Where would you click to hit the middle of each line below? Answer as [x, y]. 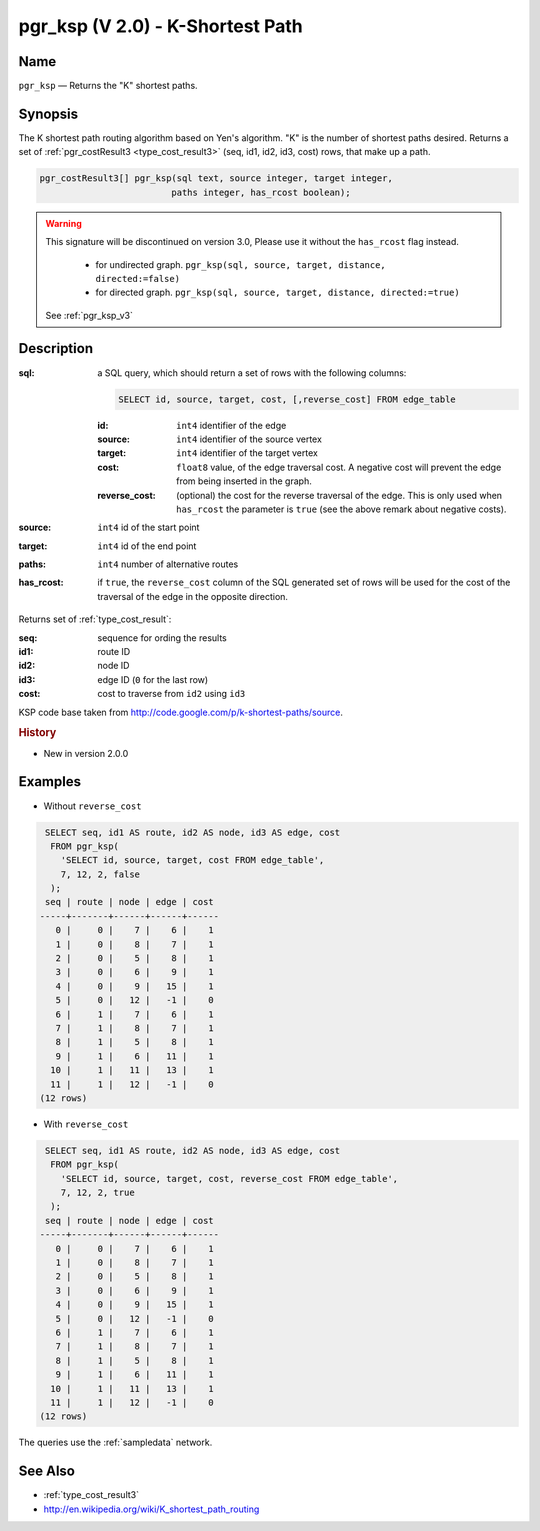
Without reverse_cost [92, 806]
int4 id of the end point [147, 546]
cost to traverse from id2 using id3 [171, 694]
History [37, 733]
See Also [46, 1471]
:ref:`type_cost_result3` [91, 1495]
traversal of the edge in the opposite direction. [193, 596]
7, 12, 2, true [97, 1193]
